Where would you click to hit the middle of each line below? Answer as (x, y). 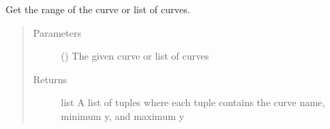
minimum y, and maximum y (123, 115)
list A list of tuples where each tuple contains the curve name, (193, 102)
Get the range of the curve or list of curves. (98, 9)
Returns (50, 79)
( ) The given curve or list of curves (135, 56)
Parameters (57, 32)
